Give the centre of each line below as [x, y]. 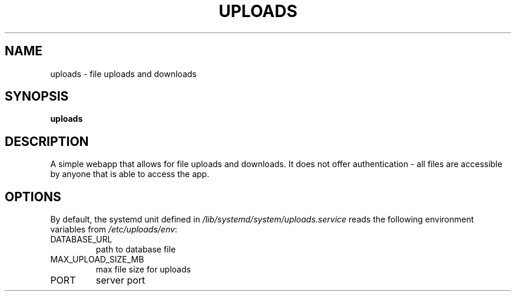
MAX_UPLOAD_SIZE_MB [97, 260]
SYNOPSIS [37, 97]
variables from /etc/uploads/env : [114, 230]
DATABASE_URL [81, 240]
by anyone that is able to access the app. [130, 174]
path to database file [136, 250]
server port [120, 280]
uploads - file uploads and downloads [123, 74]
